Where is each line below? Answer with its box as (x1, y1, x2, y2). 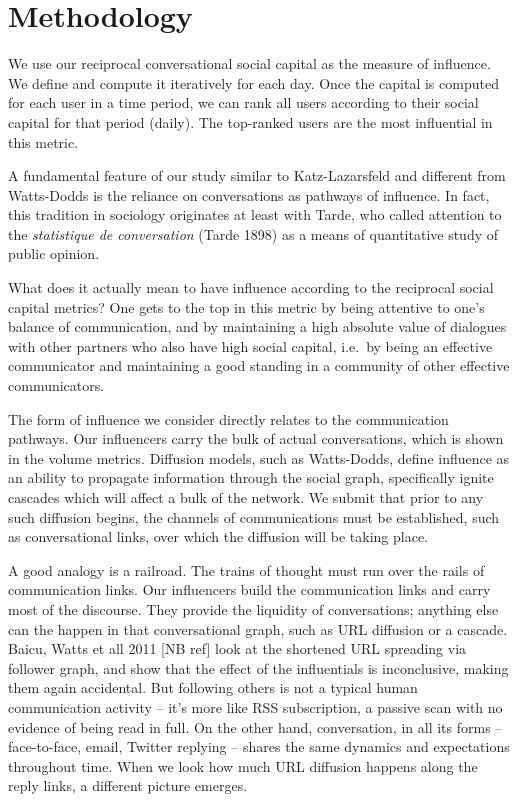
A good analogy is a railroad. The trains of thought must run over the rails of (8, 559, 485, 580)
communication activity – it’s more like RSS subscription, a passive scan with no (8, 696, 503, 717)
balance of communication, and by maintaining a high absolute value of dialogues (8, 316, 507, 337)
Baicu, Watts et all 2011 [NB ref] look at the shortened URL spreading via (8, 638, 467, 659)
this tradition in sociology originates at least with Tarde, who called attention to (8, 204, 502, 225)
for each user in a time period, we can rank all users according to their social (8, 92, 479, 113)
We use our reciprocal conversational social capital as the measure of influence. (8, 53, 491, 74)
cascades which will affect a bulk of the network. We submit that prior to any (8, 487, 484, 507)
